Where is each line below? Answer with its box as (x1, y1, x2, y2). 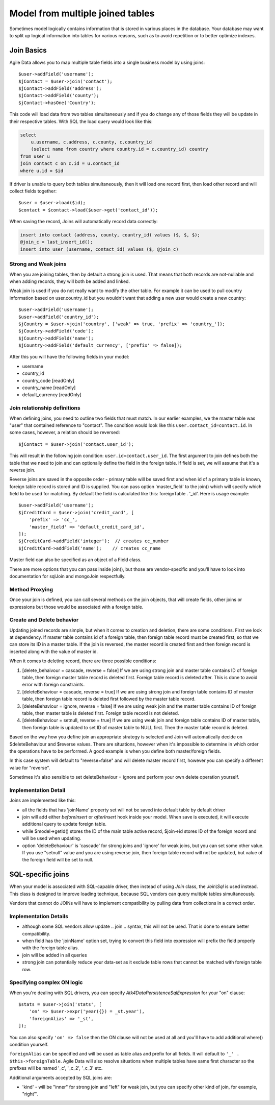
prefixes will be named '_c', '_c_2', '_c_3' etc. (9, 1065, 103, 1071)
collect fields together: (9, 188, 57, 194)
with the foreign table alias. (22, 945, 79, 951)
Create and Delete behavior (9, 616, 79, 623)
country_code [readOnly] (22, 377, 75, 383)
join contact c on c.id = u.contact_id (20, 161, 120, 166)
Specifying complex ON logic (9, 979, 83, 986)
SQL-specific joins (9, 870, 69, 879)
